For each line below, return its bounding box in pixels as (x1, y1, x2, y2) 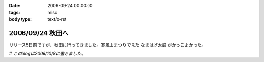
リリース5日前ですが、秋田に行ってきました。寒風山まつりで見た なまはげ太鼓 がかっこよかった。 (9, 42, 206, 47)
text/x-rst (47, 16, 66, 22)
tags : (9, 10, 20, 15)
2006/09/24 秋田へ (9, 29, 69, 37)
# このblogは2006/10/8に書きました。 (9, 51, 86, 57)
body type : (9, 16, 32, 22)
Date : (9, 3, 21, 8)
